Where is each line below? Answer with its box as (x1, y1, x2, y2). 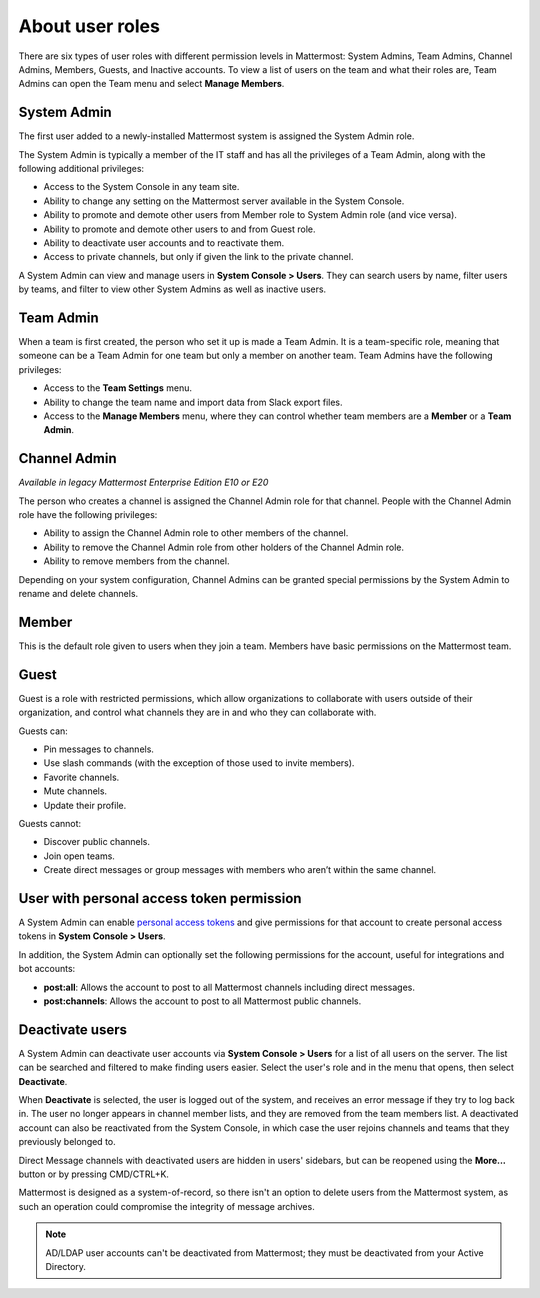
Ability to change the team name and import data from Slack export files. (43, 396, 344, 408)
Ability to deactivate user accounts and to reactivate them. (43, 236, 285, 249)
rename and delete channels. (18, 588, 139, 600)
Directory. (45, 1260, 87, 1272)
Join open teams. (43, 850, 115, 862)
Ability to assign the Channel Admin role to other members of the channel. (43, 527, 349, 539)
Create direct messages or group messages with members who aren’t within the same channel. (43, 864, 437, 876)
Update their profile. (43, 799, 127, 811)
